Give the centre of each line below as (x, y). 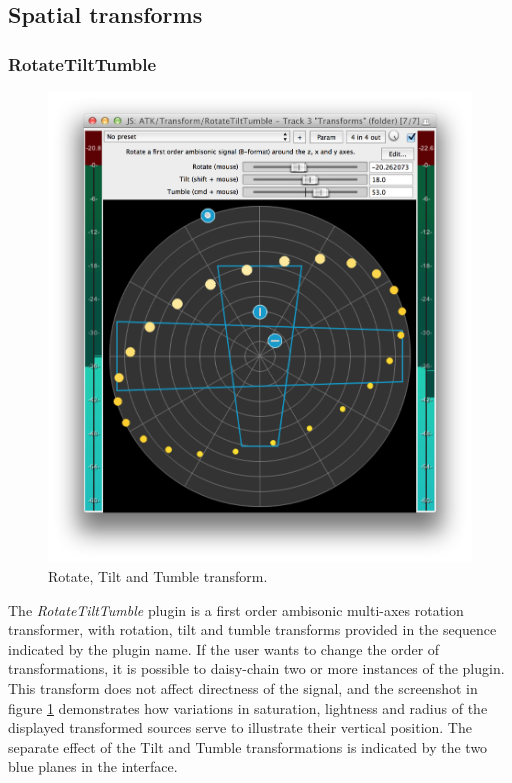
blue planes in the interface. (93, 766)
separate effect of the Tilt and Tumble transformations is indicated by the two (248, 746)
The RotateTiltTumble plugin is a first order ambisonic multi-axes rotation (236, 609)
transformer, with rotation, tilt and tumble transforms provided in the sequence (252, 629)
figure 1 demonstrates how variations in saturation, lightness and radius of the (248, 707)
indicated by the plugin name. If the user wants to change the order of (224, 648)
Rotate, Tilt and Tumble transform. (158, 575)
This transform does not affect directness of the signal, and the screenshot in (243, 687)
